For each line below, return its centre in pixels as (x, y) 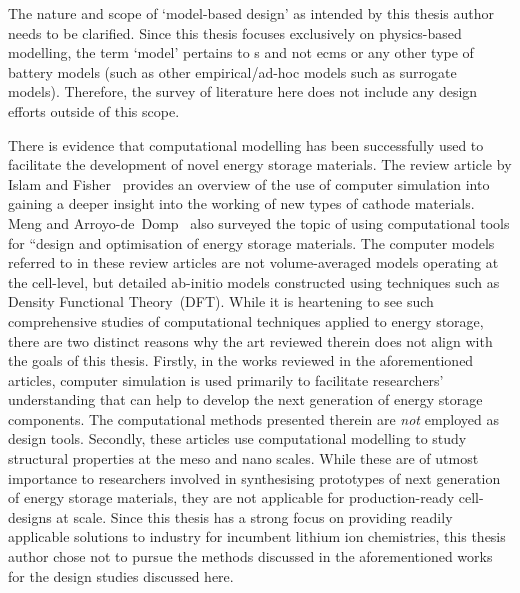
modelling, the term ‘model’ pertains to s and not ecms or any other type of (241, 52)
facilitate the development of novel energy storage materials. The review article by (260, 164)
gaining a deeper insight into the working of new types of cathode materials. (241, 203)
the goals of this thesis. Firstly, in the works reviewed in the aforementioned (241, 360)
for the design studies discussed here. (121, 575)
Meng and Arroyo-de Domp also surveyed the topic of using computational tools (259, 222)
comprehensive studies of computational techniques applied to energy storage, (246, 320)
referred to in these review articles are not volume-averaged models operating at (253, 262)
